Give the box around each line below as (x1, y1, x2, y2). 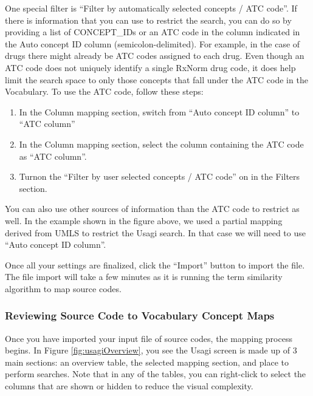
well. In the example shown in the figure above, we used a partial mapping (5, 214, 283, 227)
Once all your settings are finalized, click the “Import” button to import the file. (5, 258, 305, 271)
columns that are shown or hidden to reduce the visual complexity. (5, 380, 253, 392)
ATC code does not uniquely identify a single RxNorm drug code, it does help (5, 61, 296, 73)
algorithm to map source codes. (5, 282, 122, 295)
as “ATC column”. (19, 149, 87, 162)
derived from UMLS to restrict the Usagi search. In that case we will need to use (5, 226, 306, 239)
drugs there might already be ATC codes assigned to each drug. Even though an (5, 49, 304, 62)
